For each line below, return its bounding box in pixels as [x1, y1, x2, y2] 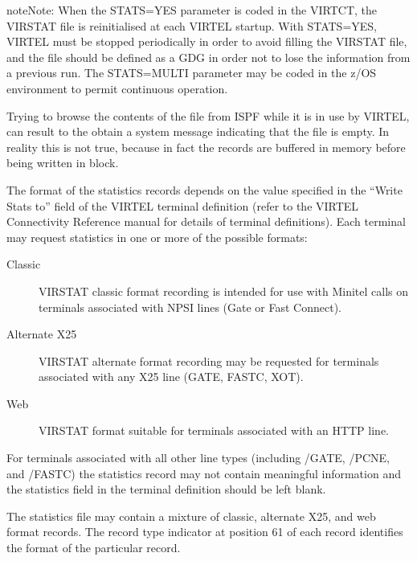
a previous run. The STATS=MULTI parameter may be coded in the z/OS [6, 64, 377, 81]
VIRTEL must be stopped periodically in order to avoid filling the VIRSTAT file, [6, 33, 407, 50]
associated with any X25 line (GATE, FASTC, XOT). [39, 368, 304, 385]
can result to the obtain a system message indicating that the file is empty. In [6, 123, 390, 140]
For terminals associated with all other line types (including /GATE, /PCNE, [6, 449, 390, 466]
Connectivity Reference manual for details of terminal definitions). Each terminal [6, 213, 406, 230]
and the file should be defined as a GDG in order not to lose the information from [6, 48, 411, 65]
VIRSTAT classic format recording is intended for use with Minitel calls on [39, 282, 409, 299]
